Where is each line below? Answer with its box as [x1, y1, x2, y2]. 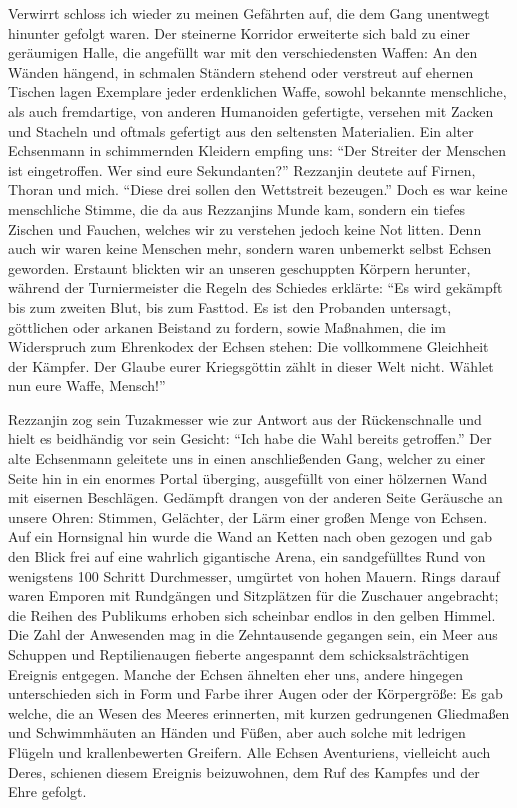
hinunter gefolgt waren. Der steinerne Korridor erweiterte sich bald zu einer [8, 22, 470, 43]
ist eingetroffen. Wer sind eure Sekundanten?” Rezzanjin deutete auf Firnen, [8, 159, 476, 180]
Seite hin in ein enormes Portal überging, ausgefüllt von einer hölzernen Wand [8, 467, 488, 488]
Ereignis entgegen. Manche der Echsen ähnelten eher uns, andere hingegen [8, 663, 463, 684]
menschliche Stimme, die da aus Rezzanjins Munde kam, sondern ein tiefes [8, 198, 466, 219]
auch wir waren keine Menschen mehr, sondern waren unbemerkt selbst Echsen [8, 238, 492, 259]
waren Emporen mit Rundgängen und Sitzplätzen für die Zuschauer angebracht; [8, 585, 499, 606]
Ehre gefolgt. [8, 781, 87, 802]
